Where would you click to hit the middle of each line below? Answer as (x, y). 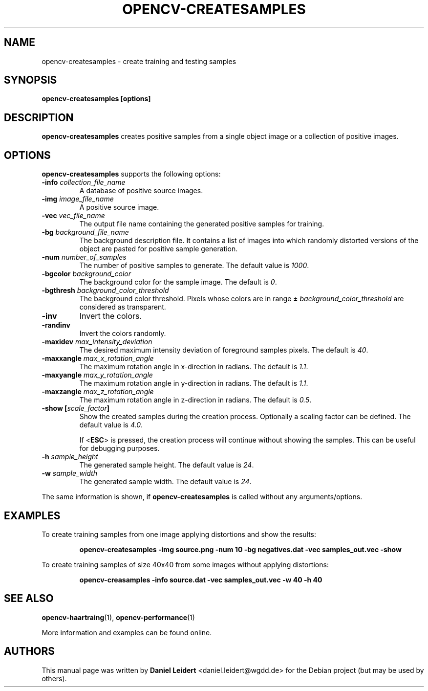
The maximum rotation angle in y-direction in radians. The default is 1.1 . (194, 383)
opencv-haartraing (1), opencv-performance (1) (118, 617)
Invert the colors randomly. (123, 334)
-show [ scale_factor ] (76, 408)
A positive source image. (119, 207)
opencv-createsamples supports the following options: (131, 174)
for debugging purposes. (119, 448)
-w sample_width (69, 473)
